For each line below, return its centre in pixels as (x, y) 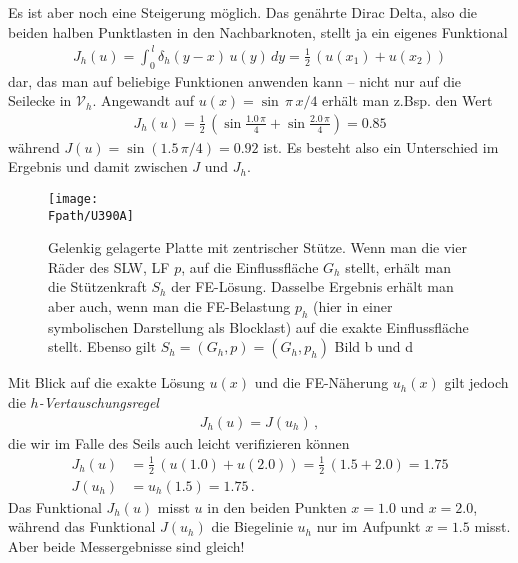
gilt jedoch (476, 382)
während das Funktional (82, 526)
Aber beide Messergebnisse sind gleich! (126, 545)
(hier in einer (353, 306)
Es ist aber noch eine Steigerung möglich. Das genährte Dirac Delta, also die (243, 12)
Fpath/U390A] (91, 215)
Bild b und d (373, 346)
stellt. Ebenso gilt (102, 346)
